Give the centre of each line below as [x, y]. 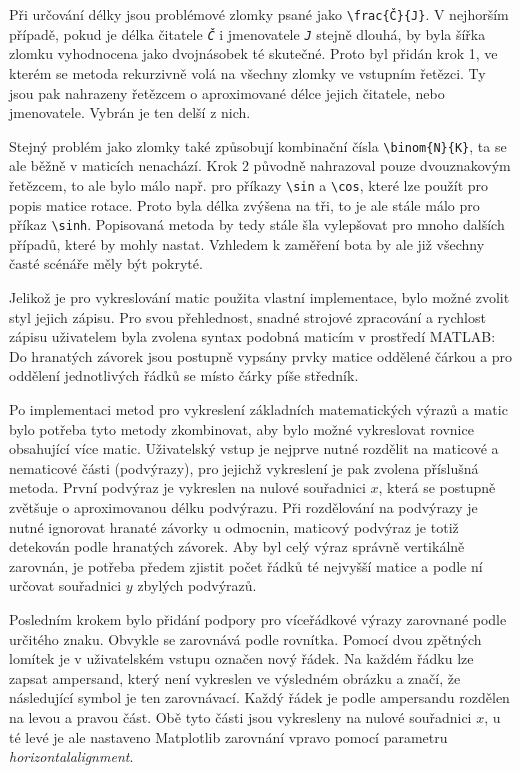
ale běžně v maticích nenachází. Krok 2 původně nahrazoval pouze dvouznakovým [260, 165]
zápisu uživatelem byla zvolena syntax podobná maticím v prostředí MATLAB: [252, 336]
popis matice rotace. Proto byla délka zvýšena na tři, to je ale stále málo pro [244, 204]
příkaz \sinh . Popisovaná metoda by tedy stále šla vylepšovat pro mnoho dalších [257, 224]
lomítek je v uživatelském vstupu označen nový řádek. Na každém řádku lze [241, 658]
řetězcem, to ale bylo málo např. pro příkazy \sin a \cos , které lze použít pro [249, 184]
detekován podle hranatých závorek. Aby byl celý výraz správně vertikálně [237, 546]
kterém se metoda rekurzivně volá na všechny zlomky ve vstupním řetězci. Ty [247, 72]
